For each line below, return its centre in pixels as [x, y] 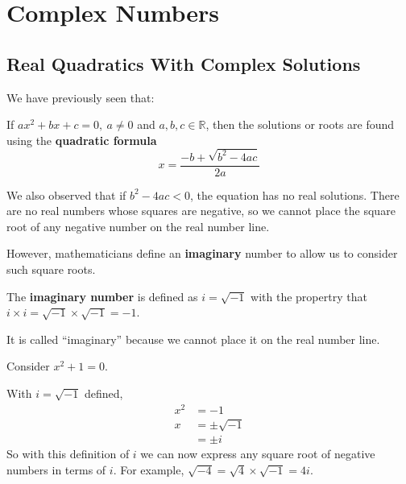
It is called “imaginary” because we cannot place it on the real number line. [193, 339]
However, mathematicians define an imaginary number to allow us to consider [202, 253]
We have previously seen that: [81, 97]
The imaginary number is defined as [102, 296]
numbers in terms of [56, 469]
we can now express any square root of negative [258, 454]
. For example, [149, 469]
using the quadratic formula [82, 140]
